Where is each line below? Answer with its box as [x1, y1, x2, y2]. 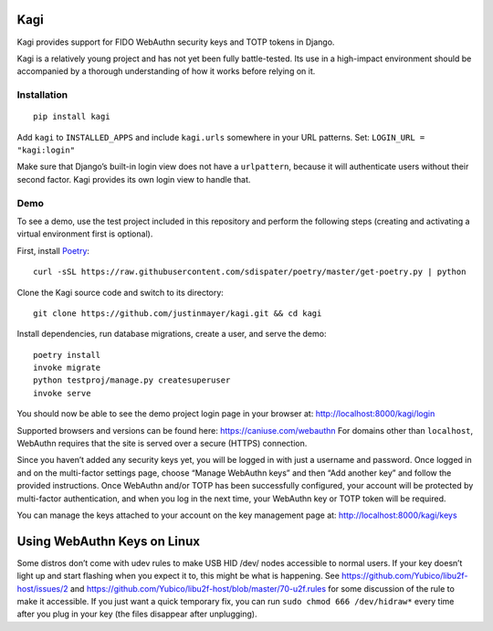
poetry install [33, 350, 101, 360]
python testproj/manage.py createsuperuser [33, 375, 231, 385]
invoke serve [33, 388, 91, 398]
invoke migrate [33, 363, 101, 373]
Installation [16, 89, 68, 101]
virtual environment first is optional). [16, 228, 153, 239]
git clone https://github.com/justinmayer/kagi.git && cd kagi [33, 308, 322, 319]
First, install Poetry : [16, 245, 90, 256]
